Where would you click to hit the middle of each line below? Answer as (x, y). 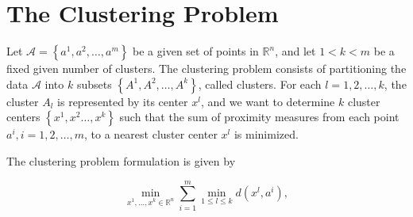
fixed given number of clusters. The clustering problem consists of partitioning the (206, 69)
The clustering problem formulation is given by (121, 160)
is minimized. (266, 134)
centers (23, 117)
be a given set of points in (196, 51)
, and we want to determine (268, 101)
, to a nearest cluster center (151, 134)
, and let (295, 51)
